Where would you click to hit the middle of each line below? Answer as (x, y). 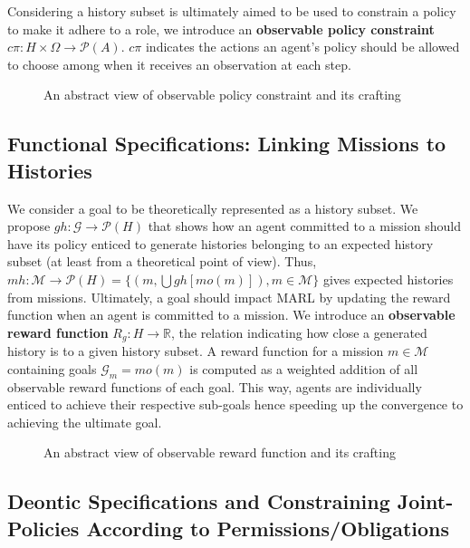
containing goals (52, 368)
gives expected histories (388, 279)
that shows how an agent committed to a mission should (304, 226)
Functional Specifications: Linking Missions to (227, 144)
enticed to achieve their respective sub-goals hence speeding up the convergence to (235, 404)
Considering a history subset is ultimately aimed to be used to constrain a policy (232, 11)
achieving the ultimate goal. (85, 422)
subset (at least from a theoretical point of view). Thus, (162, 261)
